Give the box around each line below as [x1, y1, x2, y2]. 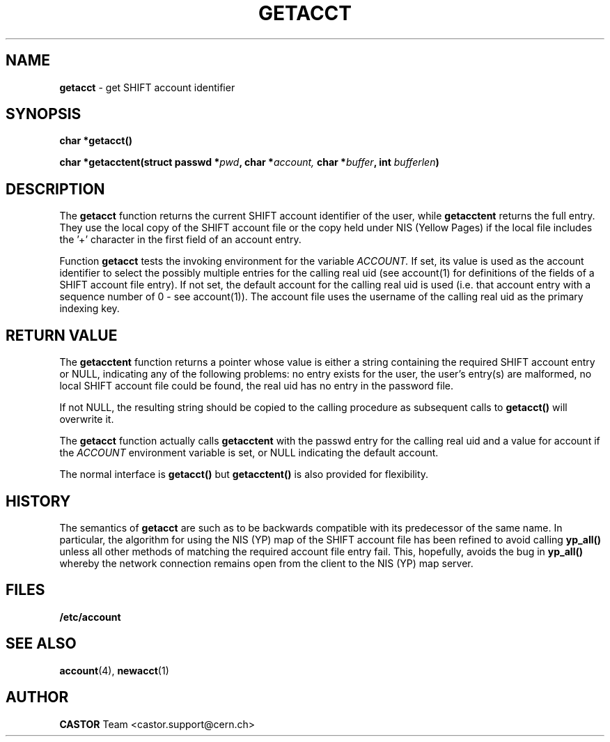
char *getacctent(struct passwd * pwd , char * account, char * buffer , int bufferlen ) [59, 156, 439, 169]
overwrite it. [59, 413, 114, 426]
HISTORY [6, 492, 71, 510]
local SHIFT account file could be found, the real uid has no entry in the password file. [59, 380, 454, 392]
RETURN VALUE [6, 326, 118, 344]
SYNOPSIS [6, 105, 81, 123]
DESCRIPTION [6, 180, 105, 198]
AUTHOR [6, 688, 69, 706]
